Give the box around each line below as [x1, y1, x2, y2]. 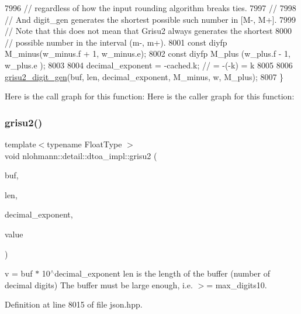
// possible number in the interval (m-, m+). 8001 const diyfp [5, 36, 227, 48]
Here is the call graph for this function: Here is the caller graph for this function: [5, 90, 295, 102]
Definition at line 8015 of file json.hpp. [5, 298, 143, 310]
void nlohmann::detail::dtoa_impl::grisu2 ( [5, 149, 157, 161]
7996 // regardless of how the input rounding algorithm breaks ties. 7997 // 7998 [5, 2, 296, 13]
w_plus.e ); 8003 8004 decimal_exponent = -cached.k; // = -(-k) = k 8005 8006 [5, 58, 293, 71]
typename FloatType [47, 137, 122, 150]
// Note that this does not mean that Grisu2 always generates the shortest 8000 [5, 25, 292, 37]
